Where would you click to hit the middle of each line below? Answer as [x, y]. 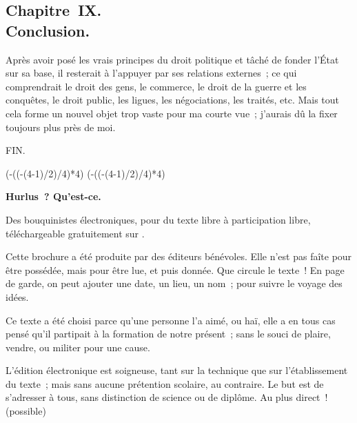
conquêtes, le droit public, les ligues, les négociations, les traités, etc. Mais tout [173, 100]
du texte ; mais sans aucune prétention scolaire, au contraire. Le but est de [165, 383]
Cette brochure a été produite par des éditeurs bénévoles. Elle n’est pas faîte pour [179, 256]
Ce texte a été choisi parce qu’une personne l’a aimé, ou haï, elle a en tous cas [171, 320]
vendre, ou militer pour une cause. [78, 347]
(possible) [26, 411]
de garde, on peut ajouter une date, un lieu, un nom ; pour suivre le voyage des [174, 283]
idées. [17, 296]
